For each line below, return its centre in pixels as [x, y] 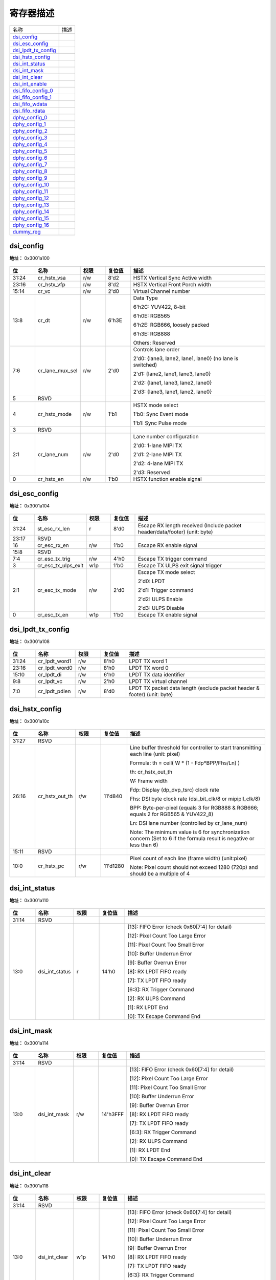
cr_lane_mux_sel [57, 371]
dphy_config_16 [31, 225]
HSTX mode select [156, 406]
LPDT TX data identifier [157, 675]
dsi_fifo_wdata [30, 104]
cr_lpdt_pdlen [54, 691]
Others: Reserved [154, 343]
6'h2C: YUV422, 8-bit [159, 307]
